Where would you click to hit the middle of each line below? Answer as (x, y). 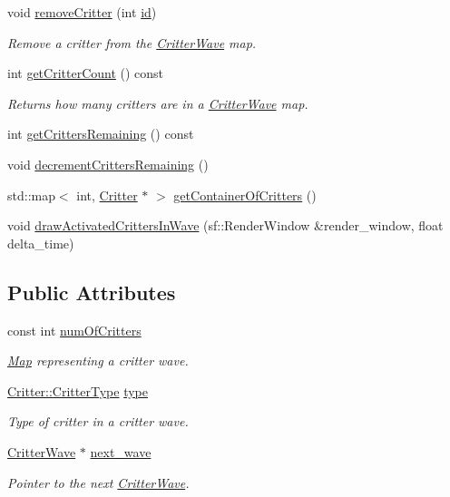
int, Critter (107, 195)
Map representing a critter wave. (98, 361)
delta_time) (41, 243)
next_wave (121, 451)
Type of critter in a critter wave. (98, 421)
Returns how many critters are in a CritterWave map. (158, 103)
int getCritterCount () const (86, 73)
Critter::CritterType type (78, 390)
